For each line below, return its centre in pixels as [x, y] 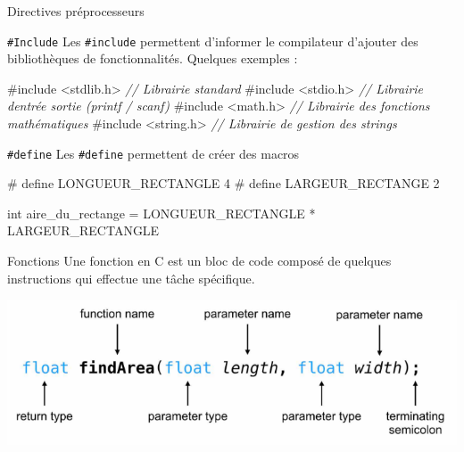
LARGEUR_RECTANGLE [83, 230]
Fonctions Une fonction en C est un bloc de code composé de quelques [199, 261]
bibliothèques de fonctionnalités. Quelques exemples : [153, 58]
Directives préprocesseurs [76, 11]
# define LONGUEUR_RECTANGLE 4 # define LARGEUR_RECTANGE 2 [224, 183]
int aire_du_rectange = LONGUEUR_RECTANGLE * [162, 213]
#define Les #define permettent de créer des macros [153, 153]
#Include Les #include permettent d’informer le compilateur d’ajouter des [213, 41]
